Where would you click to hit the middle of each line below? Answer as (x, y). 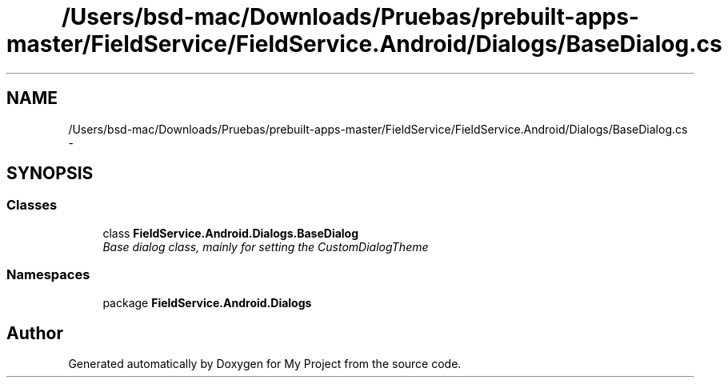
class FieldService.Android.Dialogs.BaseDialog (231, 233)
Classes (32, 205)
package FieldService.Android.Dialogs (207, 302)
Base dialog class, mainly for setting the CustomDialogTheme (266, 246)
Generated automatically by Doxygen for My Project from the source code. (265, 364)
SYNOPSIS (50, 174)
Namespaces (48, 275)
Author (35, 333)
